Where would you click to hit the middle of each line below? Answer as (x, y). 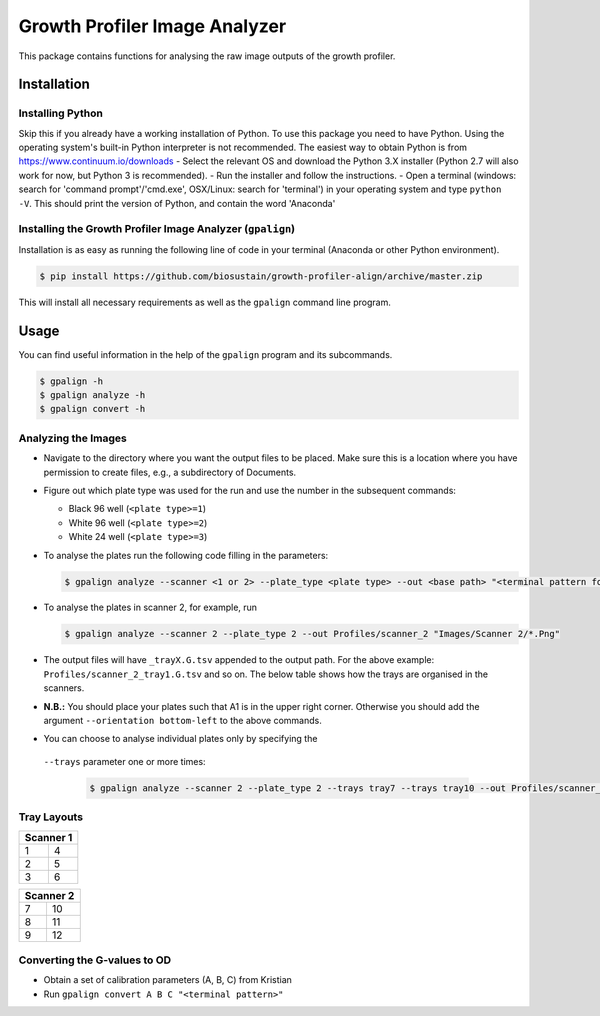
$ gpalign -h (71, 381)
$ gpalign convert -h (92, 409)
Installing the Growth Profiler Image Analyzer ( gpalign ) (157, 229)
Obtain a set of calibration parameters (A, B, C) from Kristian (167, 980)
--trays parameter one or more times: (124, 761)
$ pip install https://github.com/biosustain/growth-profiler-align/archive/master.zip (261, 276)
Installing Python (61, 113)
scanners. (64, 688)
